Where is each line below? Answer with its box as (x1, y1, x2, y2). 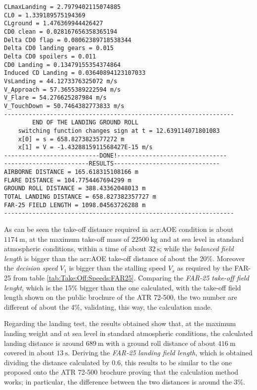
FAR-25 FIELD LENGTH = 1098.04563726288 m (4, 201, 146, 209)
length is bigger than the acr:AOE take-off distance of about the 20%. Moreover (4, 253, 245, 263)
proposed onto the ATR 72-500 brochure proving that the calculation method (4, 367, 239, 377)
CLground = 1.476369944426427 (4, 20, 103, 27)
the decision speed (4, 263, 58, 273)
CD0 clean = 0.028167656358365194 (4, 28, 118, 35)
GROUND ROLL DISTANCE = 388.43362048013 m (4, 185, 146, 192)
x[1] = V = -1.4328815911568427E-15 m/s (18, 144, 153, 151)
